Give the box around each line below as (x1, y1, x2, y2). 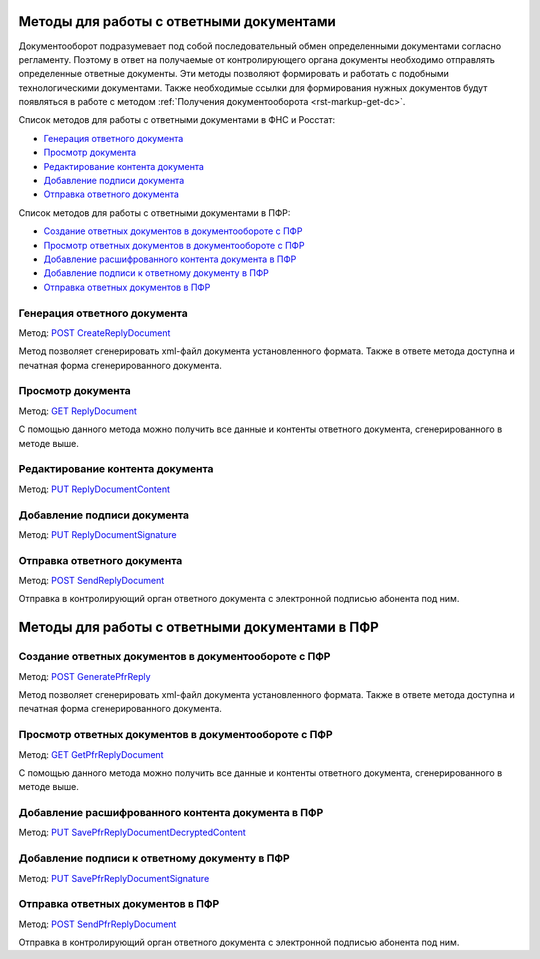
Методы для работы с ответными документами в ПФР (18, 619, 379, 636)
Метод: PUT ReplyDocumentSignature (18, 528, 177, 540)
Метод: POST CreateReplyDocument (18, 326, 171, 339)
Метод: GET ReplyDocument (18, 405, 137, 417)
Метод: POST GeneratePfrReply (18, 670, 151, 682)
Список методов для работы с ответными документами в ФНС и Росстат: (18, 114, 336, 126)
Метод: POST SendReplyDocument (18, 575, 165, 587)
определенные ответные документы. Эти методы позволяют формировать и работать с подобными (18, 68, 450, 80)
